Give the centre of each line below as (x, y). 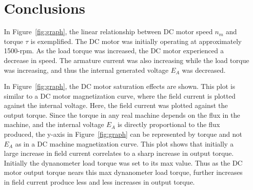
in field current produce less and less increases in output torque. (99, 182)
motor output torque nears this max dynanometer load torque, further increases (123, 172)
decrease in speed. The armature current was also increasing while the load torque (127, 60)
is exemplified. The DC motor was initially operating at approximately (136, 41)
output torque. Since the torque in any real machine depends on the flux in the (122, 115)
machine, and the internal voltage (54, 124)
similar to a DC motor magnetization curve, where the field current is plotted (120, 95)
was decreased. (204, 70)
